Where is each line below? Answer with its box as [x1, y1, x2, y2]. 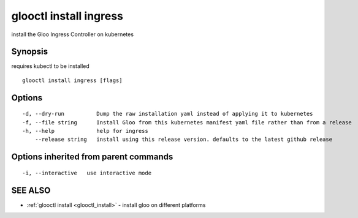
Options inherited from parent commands [11, 152, 173, 162]
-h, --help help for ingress [22, 127, 148, 135]
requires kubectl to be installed [11, 62, 90, 70]
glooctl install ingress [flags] [22, 77, 123, 84]
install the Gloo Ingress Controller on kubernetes [11, 31, 134, 38]
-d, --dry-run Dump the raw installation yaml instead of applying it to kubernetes [22, 110, 313, 118]
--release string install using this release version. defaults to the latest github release [34, 136, 333, 143]
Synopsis [11, 47, 48, 57]
